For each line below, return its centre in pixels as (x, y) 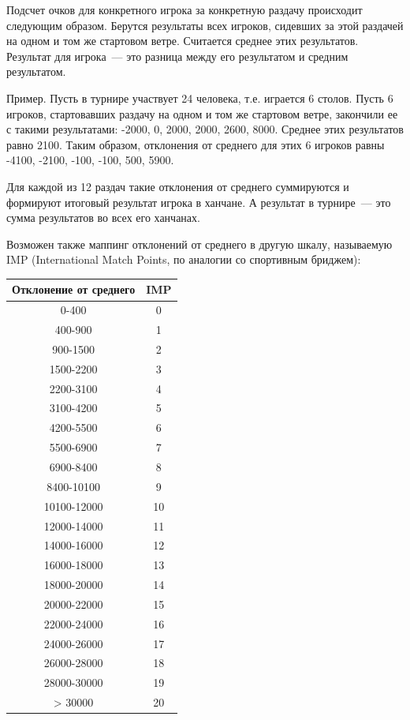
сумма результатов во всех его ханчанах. (103, 217)
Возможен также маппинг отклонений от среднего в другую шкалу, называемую (199, 244)
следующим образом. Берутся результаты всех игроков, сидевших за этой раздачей (205, 25)
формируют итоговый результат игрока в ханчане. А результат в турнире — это (199, 202)
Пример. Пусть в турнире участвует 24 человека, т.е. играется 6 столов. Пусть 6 (200, 97)
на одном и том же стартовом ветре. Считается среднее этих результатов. (183, 41)
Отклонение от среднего (74, 289)
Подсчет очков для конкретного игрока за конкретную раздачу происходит (184, 9)
